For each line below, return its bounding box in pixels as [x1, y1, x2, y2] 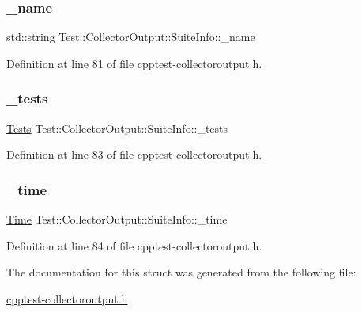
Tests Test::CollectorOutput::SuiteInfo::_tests [6, 119, 228, 136]
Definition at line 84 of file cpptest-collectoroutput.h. [6, 237, 262, 254]
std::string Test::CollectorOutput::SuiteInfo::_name [6, 28, 255, 45]
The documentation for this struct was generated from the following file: [6, 264, 356, 280]
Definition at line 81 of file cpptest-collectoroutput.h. [6, 55, 262, 71]
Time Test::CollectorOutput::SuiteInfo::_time [6, 211, 228, 227]
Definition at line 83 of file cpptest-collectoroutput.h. [6, 146, 262, 163]
